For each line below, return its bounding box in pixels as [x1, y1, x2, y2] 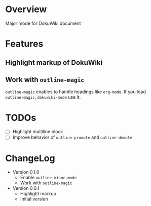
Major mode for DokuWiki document [5, 20, 81, 26]
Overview [5, 4, 47, 15]
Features [5, 38, 44, 50]
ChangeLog [5, 152, 55, 164]
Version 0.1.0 [12, 169, 40, 175]
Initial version [20, 196, 48, 202]
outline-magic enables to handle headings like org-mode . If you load [5, 89, 146, 95]
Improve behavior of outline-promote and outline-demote [12, 134, 133, 140]
